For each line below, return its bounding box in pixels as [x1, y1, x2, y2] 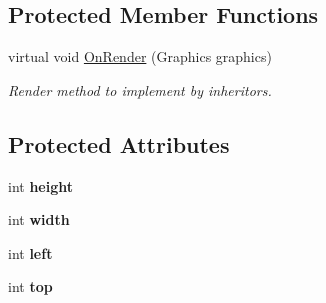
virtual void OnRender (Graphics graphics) [8, 46, 272, 67]
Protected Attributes [8, 128, 230, 159]
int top [8, 276, 53, 297]
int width [8, 209, 70, 230]
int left [8, 242, 53, 263]
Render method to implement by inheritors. [8, 79, 272, 100]
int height [8, 175, 74, 196]
